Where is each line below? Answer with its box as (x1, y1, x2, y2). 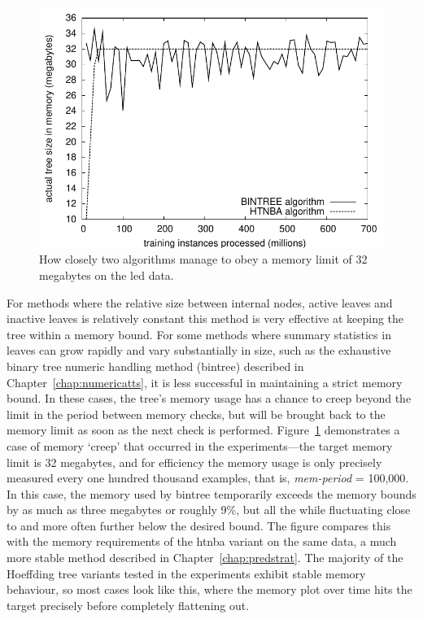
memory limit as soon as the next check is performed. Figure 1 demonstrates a (7, 421, 400, 438)
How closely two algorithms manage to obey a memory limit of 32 (39, 251, 368, 268)
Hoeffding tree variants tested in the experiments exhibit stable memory (7, 565, 366, 582)
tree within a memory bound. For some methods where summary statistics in (7, 325, 391, 342)
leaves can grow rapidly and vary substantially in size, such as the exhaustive (7, 342, 391, 359)
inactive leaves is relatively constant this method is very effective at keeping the (7, 310, 404, 327)
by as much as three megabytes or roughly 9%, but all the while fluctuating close (7, 501, 411, 518)
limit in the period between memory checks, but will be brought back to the (7, 405, 386, 422)
